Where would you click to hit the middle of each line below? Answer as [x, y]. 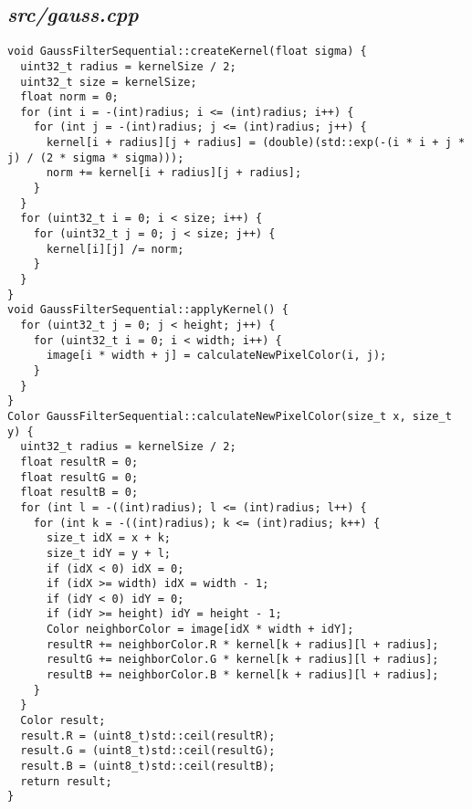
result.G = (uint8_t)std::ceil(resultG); [148, 751]
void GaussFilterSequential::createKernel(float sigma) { [187, 52]
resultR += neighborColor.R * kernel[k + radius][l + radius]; [242, 644]
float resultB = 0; [79, 493]
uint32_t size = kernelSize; [109, 82]
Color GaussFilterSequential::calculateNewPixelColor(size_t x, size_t [230, 416]
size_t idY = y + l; [108, 553]
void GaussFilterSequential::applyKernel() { [148, 310]
